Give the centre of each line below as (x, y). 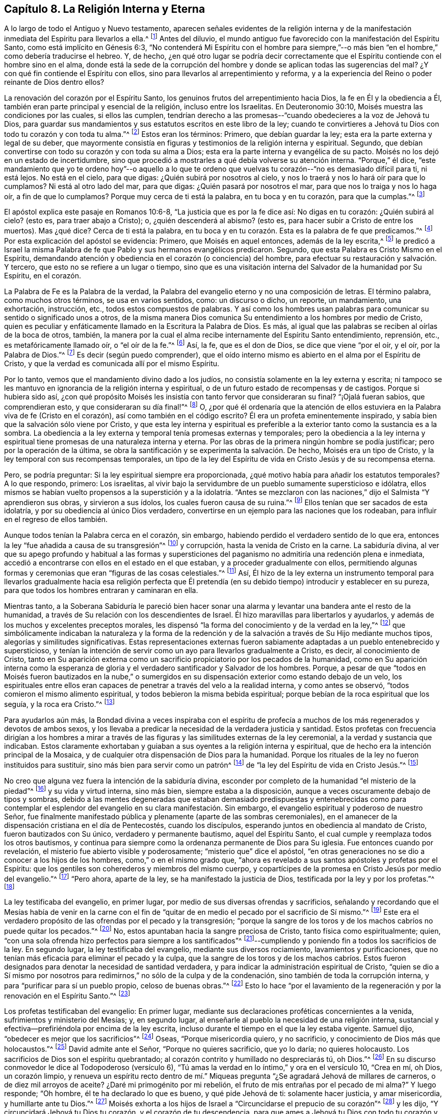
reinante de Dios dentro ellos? (54, 82)
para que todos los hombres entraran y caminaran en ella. (101, 590)
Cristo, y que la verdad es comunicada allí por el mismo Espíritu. (112, 364)
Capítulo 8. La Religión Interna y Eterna (105, 9)
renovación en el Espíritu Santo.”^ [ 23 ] (67, 995)
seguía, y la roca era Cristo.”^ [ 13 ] (59, 703)
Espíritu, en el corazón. (43, 275)
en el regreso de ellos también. (56, 519)
